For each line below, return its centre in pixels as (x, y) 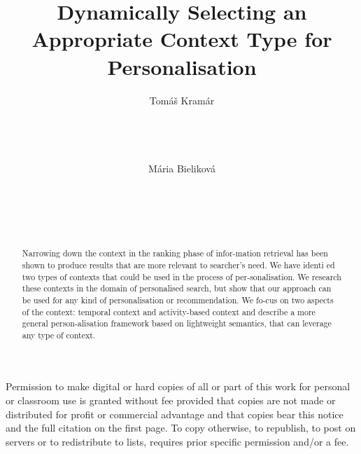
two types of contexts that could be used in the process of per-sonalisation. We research (182, 276)
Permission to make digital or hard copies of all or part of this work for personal (178, 386)
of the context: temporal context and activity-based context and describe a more (169, 311)
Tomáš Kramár (182, 100)
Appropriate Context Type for (182, 39)
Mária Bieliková (182, 168)
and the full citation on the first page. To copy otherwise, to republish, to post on (181, 428)
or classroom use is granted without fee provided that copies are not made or (171, 400)
